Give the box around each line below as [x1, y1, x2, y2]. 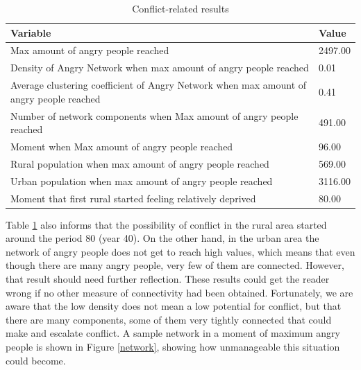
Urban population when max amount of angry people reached [10, 173, 273, 188]
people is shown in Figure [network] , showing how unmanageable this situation [6, 339, 340, 353]
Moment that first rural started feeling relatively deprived [10, 191, 256, 205]
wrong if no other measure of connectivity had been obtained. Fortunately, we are [6, 285, 353, 299]
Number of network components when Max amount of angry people [10, 108, 299, 123]
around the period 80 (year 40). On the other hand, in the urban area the [6, 231, 319, 245]
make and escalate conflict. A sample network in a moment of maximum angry [6, 326, 341, 340]
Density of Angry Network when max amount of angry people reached [10, 60, 309, 75]
